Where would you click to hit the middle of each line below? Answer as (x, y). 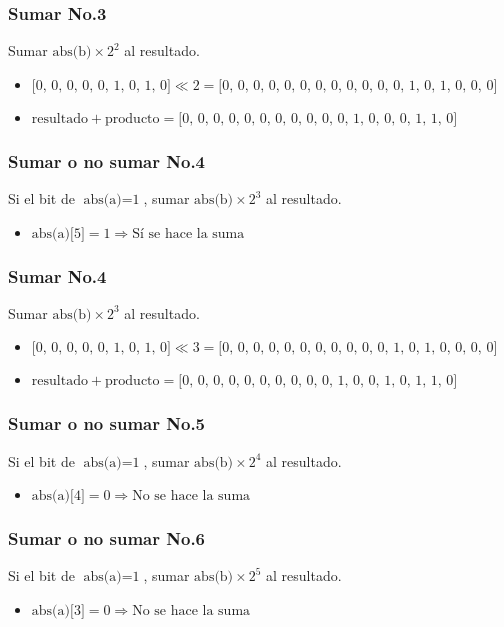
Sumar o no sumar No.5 (107, 423)
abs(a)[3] (58, 611)
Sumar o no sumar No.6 (107, 538)
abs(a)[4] (58, 496)
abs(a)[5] (58, 233)
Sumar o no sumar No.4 (107, 160)
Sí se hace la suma (188, 233)
